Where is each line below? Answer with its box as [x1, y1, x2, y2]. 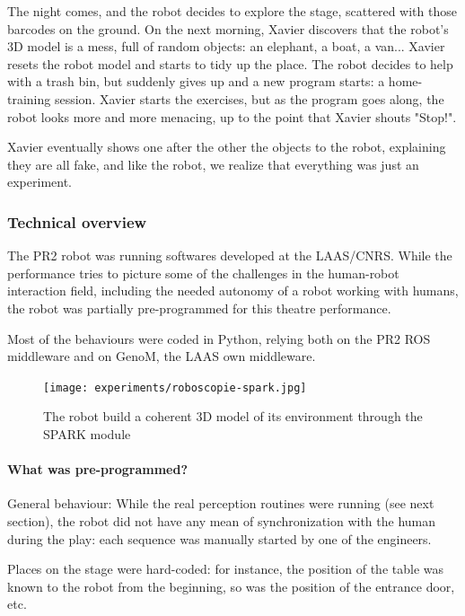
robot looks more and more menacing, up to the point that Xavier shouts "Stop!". [7, 107, 457, 126]
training [7, 89, 51, 108]
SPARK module [43, 424, 131, 443]
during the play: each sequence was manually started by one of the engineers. [7, 529, 432, 548]
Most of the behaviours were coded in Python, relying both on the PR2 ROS [7, 329, 431, 348]
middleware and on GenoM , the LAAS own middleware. [7, 347, 316, 365]
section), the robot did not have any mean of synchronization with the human [7, 511, 436, 530]
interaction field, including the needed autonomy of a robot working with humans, [7, 281, 459, 300]
